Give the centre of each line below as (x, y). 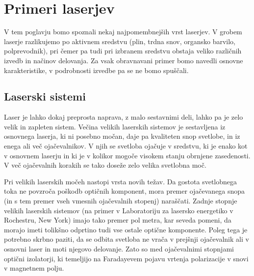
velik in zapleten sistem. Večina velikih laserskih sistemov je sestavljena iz (115, 126)
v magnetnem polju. (34, 268)
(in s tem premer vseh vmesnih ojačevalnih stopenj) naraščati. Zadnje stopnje (121, 201)
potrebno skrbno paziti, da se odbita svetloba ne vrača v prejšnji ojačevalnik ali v (127, 239)
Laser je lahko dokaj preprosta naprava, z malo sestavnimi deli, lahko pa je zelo (124, 117)
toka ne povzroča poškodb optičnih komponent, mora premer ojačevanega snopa (125, 191)
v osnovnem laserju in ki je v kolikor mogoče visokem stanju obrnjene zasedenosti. (127, 155)
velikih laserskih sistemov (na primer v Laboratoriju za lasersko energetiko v (119, 210)
